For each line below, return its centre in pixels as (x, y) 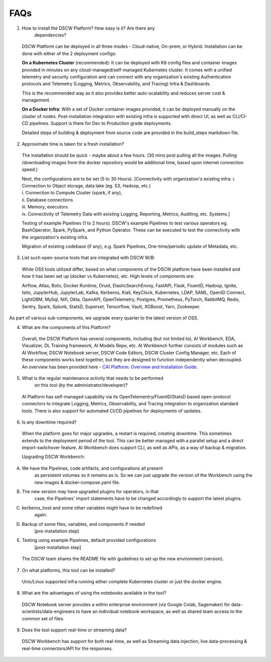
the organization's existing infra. (55, 237)
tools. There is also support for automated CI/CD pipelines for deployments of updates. (112, 411)
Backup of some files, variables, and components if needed (83, 524)
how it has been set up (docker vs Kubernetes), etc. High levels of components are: (108, 276)
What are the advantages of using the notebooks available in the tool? (94, 593)
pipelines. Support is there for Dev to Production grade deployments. (101, 124)
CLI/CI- (240, 116)
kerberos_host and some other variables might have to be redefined (92, 508)
